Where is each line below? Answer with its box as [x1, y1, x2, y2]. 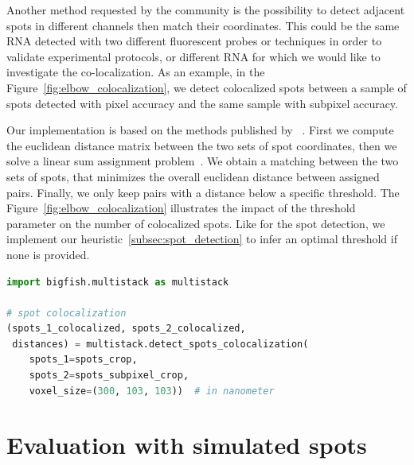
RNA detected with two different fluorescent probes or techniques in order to [6, 33, 382, 49]
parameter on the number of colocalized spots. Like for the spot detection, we [6, 215, 385, 231]
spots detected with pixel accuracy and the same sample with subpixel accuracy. [6, 95, 398, 111]
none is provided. [6, 246, 90, 262]
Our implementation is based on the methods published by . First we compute [6, 122, 394, 138]
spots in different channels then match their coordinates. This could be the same [6, 17, 400, 33]
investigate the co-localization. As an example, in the [6, 64, 265, 80]
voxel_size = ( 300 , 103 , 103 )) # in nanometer [29, 385, 275, 397]
